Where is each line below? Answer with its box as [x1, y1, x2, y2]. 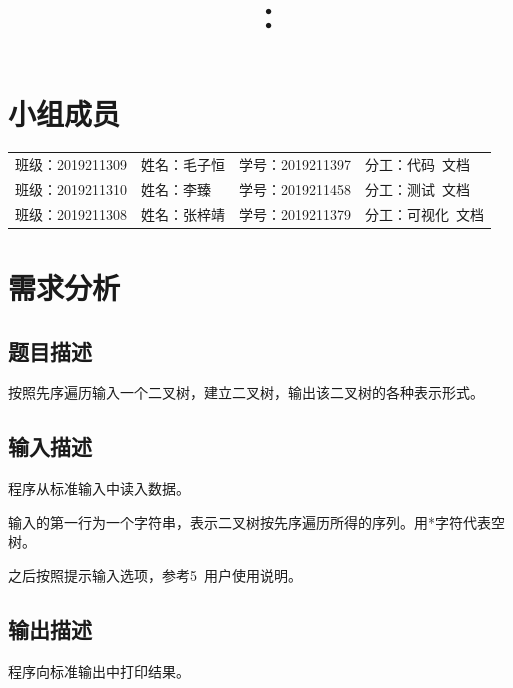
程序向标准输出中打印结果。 [8, 660, 190, 681]
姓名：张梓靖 [141, 203, 225, 224]
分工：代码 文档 [365, 154, 470, 175]
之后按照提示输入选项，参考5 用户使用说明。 [8, 565, 302, 585]
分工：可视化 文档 [365, 203, 484, 224]
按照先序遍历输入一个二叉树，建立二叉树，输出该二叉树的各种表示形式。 [8, 382, 484, 403]
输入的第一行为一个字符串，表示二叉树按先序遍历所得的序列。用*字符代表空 [8, 511, 505, 532]
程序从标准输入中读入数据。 [8, 478, 190, 499]
